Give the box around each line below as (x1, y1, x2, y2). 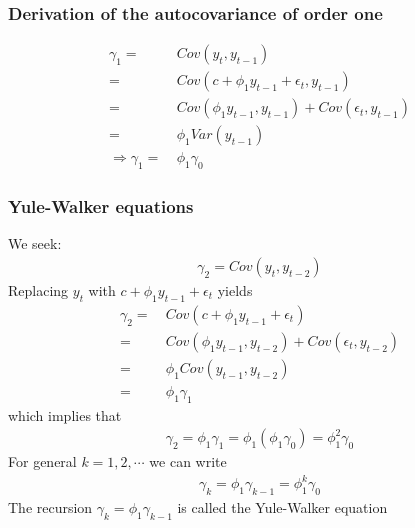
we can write (149, 451, 227, 472)
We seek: (8, 233, 62, 254)
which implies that (8, 404, 122, 425)
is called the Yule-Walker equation (177, 497, 388, 518)
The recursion (8, 497, 93, 518)
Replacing (8, 280, 69, 301)
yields (217, 280, 253, 301)
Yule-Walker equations (8, 194, 194, 219)
